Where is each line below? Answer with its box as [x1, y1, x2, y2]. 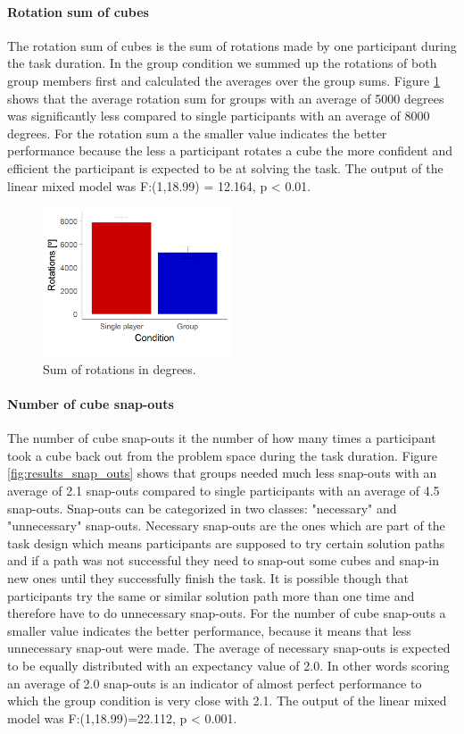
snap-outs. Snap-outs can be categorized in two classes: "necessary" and [7, 498, 397, 517]
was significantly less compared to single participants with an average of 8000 [7, 106, 430, 125]
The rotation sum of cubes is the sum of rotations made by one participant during [7, 36, 457, 54]
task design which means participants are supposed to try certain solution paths [7, 533, 445, 552]
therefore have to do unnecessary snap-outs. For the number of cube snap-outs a [7, 604, 446, 622]
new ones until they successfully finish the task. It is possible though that [7, 569, 409, 588]
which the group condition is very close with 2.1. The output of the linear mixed [7, 691, 447, 710]
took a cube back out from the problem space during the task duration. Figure [7, 446, 438, 464]
